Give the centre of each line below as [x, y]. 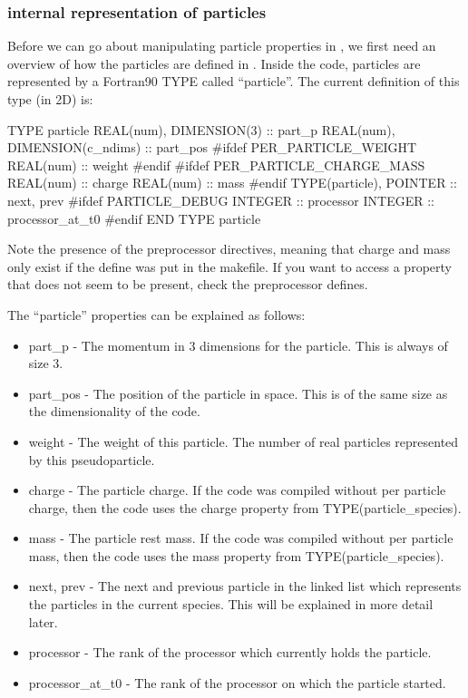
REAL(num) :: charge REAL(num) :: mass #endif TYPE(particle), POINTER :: [232, 183]
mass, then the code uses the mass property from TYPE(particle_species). [236, 555]
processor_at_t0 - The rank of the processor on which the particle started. [237, 682]
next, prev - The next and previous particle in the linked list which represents [245, 586]
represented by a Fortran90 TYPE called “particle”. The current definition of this [234, 81]
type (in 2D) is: [50, 99]
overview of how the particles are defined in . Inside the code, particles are [214, 63]
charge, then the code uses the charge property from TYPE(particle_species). [245, 507]
